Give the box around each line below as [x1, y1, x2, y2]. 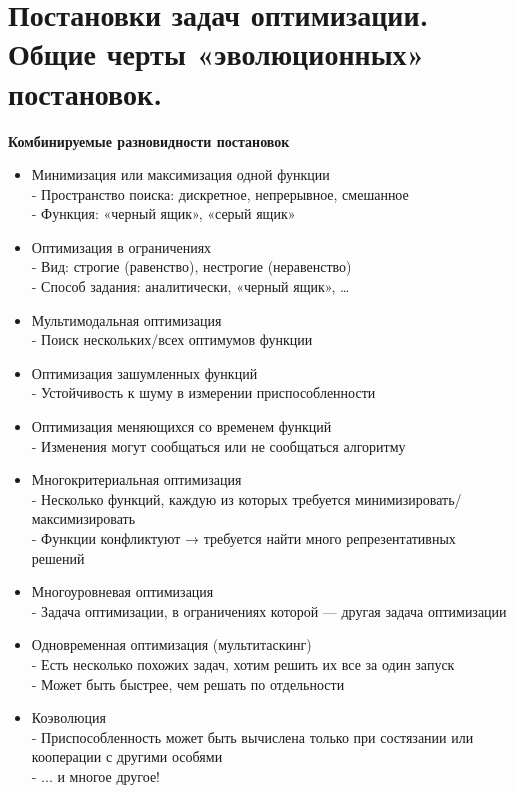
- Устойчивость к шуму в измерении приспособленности [31, 382, 376, 403]
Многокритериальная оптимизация [31, 469, 242, 490]
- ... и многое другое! [31, 765, 161, 786]
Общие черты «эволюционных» [8, 33, 425, 74]
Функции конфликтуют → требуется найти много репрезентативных [41, 528, 456, 548]
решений [31, 547, 85, 568]
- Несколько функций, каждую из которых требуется [31, 488, 351, 509]
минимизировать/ [355, 488, 462, 509]
